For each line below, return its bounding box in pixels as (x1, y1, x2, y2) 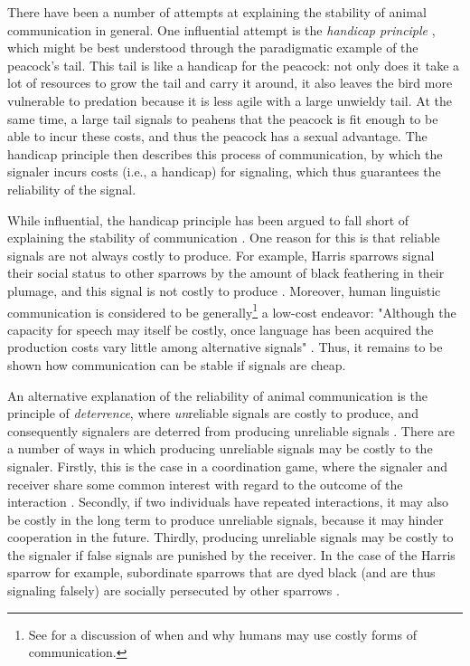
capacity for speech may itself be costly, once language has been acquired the (7, 319, 434, 338)
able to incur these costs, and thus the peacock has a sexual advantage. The (7, 127, 428, 146)
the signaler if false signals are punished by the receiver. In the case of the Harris (7, 545, 456, 564)
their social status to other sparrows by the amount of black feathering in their (7, 263, 445, 282)
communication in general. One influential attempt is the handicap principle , (7, 20, 436, 39)
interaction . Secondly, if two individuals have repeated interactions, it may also (7, 492, 449, 511)
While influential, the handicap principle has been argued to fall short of (7, 210, 409, 229)
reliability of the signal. (7, 179, 136, 198)
